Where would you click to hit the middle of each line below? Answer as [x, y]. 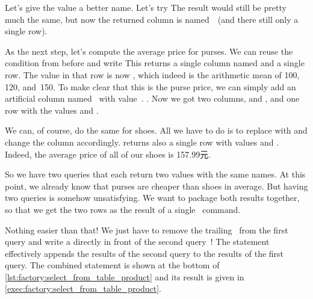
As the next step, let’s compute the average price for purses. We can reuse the [149, 51]
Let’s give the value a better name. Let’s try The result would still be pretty [146, 7]
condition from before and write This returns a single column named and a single [155, 63]
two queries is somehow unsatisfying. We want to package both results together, [152, 198]
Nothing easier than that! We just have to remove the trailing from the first [147, 230]
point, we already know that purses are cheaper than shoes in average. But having [156, 186]
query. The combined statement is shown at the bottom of [112, 265]
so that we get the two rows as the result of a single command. [123, 209]
